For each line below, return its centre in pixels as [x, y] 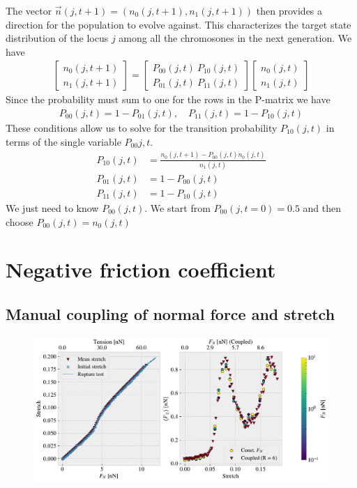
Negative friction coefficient [141, 269]
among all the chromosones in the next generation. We [235, 38]
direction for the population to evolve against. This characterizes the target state [178, 24]
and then [322, 207]
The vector [29, 10]
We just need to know [52, 207]
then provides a [289, 10]
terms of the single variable [63, 141]
